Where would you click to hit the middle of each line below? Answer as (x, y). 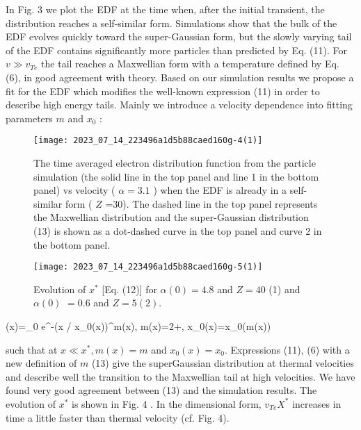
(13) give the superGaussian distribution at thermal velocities (223, 363)
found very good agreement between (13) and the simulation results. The (161, 390)
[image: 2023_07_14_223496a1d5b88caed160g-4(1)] (148, 141)
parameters (29, 118)
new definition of (41, 363)
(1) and (284, 289)
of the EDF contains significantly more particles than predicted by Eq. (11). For (177, 50)
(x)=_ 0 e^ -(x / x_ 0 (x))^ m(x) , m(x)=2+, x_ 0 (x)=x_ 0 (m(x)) (138, 326)
